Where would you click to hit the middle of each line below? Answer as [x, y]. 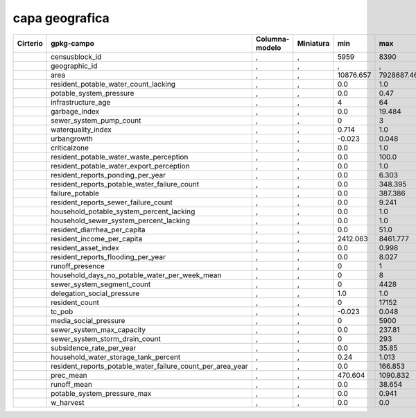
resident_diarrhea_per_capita [98, 229]
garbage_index [75, 111]
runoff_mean [72, 384]
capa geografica [61, 18]
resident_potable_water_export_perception [120, 166]
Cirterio [30, 43]
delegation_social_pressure [95, 293]
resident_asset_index [85, 247]
